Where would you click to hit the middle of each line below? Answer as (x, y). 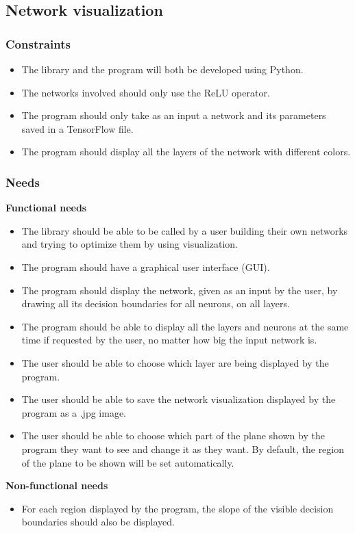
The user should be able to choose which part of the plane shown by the (173, 435)
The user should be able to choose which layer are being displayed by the (175, 362)
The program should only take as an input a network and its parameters (174, 115)
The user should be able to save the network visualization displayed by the (179, 399)
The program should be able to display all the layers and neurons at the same (185, 326)
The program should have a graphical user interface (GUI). (146, 266)
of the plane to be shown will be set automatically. (128, 462)
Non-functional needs (57, 485)
